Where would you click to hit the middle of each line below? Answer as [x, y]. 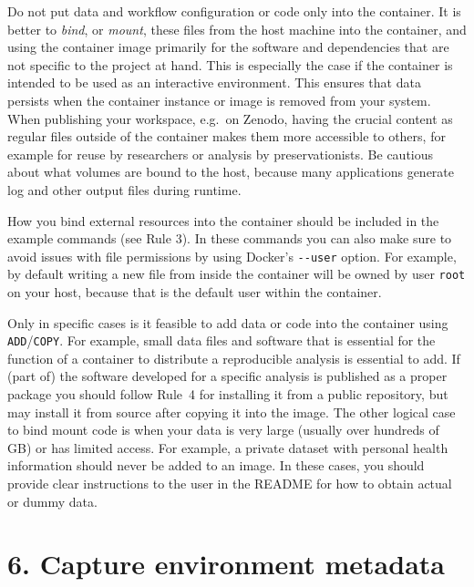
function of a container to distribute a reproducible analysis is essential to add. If [234, 358]
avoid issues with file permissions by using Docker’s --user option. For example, [232, 256]
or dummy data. [52, 501]
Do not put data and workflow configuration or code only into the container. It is [234, 11]
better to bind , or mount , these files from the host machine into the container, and [237, 29]
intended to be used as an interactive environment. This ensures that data [214, 82]
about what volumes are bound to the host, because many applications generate [231, 172]
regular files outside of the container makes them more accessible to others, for [227, 136]
